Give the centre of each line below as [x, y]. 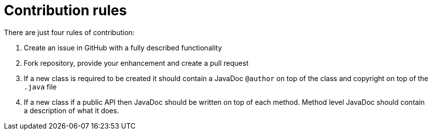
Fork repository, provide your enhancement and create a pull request [136, 63]
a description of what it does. [71, 110]
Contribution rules [65, 10]
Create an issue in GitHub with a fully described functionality [123, 47]
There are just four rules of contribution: [69, 32]
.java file [40, 87]
